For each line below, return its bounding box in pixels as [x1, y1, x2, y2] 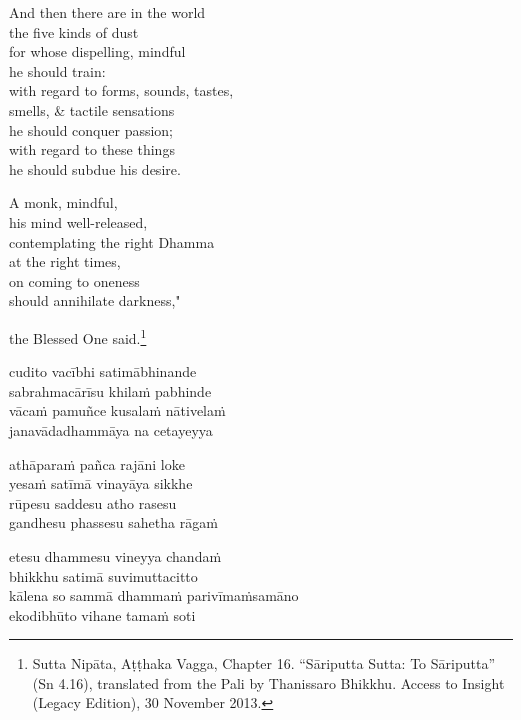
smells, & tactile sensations [9, 99, 175, 120]
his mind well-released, [9, 211, 148, 232]
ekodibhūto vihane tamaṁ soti [9, 604, 196, 625]
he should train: [9, 60, 106, 81]
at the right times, [9, 251, 121, 272]
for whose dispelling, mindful [9, 41, 186, 62]
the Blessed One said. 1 [9, 324, 147, 348]
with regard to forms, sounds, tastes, [9, 80, 234, 101]
